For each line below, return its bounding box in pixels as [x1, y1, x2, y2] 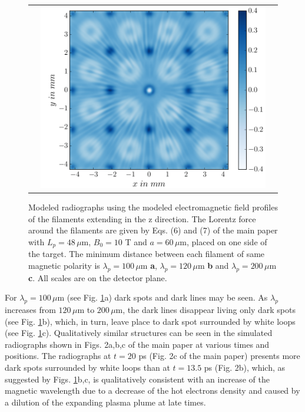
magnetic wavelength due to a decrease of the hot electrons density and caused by [5, 384, 300, 397]
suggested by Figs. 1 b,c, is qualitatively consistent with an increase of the [5, 373, 270, 385]
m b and [197, 259, 229, 271]
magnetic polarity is [28, 259, 100, 271]
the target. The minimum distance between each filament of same [28, 248, 265, 260]
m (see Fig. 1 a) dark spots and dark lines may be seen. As [57, 291, 268, 304]
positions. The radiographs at [5, 350, 111, 362]
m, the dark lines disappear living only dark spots [115, 303, 296, 315]
